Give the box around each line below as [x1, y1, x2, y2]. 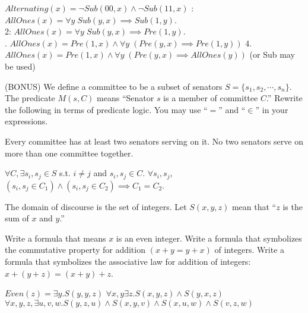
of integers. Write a [214, 243, 285, 256]
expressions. [5, 115, 48, 127]
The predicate [5, 92, 55, 104]
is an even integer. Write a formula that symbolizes [116, 231, 302, 244]
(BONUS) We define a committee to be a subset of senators [5, 80, 223, 92]
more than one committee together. [5, 146, 134, 159]
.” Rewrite [266, 92, 303, 104]
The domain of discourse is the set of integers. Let [5, 200, 187, 212]
